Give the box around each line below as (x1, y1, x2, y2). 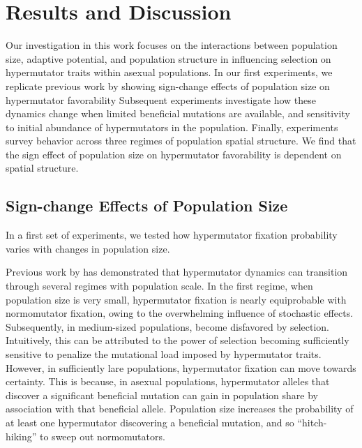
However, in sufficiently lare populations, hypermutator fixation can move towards (6, 360, 356, 375)
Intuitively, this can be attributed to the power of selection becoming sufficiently (6, 333, 349, 348)
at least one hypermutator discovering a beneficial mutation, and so (6, 415, 294, 429)
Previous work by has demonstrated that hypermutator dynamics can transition (6, 264, 348, 279)
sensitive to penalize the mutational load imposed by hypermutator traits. (6, 347, 322, 361)
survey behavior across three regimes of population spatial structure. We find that (6, 133, 356, 148)
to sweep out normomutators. (40, 428, 165, 443)
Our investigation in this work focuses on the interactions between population (6, 38, 338, 52)
